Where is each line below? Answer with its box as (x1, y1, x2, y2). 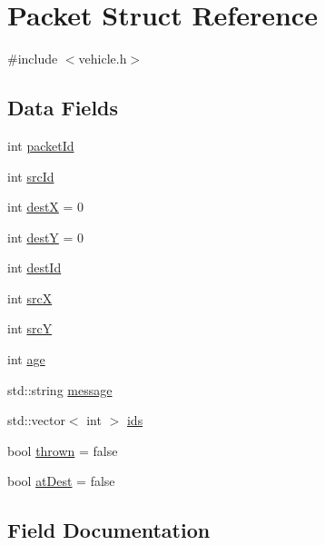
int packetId (7, 135, 74, 154)
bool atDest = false (7, 471, 115, 490)
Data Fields (7, 94, 119, 122)
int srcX (7, 288, 53, 307)
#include (7, 49, 58, 68)
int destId (7, 258, 62, 277)
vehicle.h (78, 49, 127, 68)
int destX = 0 (7, 197, 84, 216)
